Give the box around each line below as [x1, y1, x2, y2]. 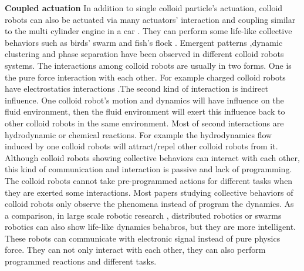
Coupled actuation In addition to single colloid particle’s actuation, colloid [5, 2, 283, 14]
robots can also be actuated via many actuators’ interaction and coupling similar [5, 13, 296, 25]
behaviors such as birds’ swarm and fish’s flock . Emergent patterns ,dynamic [5, 36, 283, 48]
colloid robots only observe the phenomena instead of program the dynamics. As [5, 198, 294, 210]
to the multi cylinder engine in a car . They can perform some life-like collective [5, 25, 292, 37]
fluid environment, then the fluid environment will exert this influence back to [5, 105, 285, 118]
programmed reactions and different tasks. [5, 255, 157, 267]
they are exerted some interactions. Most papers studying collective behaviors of [5, 186, 293, 198]
